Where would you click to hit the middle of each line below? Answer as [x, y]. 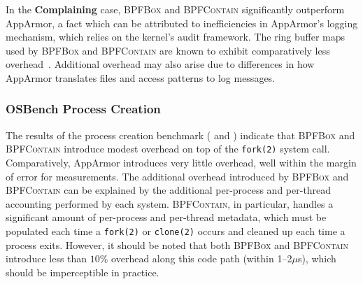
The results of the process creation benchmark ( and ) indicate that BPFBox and [180, 135]
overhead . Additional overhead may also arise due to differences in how [160, 64]
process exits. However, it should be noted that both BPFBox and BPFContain [177, 244]
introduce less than [47, 258]
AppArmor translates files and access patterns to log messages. [141, 77]
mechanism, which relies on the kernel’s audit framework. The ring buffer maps [176, 37]
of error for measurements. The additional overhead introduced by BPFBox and [177, 176]
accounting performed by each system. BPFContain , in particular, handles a [170, 203]
